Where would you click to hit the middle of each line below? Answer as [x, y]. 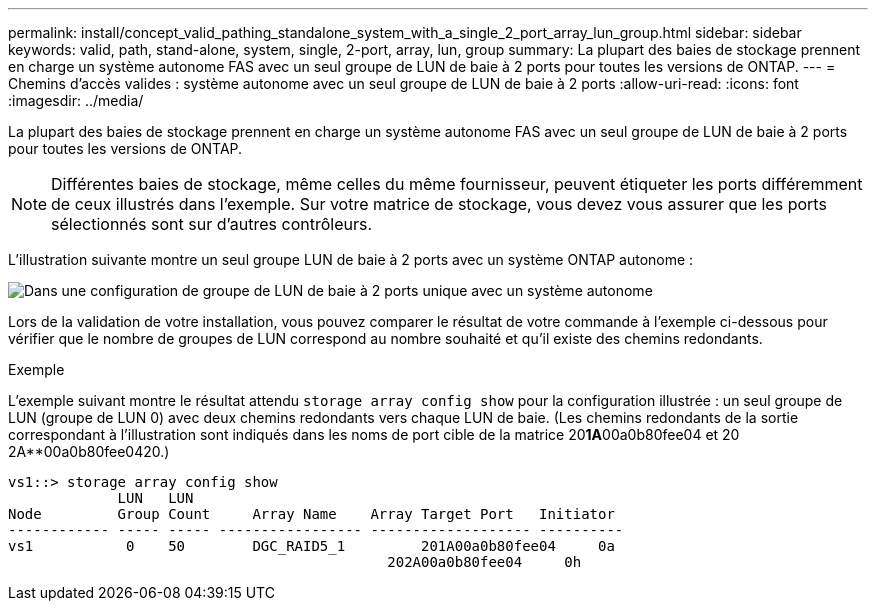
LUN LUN [155, 498]
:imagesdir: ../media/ [76, 100]
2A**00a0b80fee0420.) [89, 451]
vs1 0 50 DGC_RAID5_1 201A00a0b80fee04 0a [311, 546]
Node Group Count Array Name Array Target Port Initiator [311, 514]
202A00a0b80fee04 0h [484, 562]
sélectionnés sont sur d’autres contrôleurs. [212, 224]
